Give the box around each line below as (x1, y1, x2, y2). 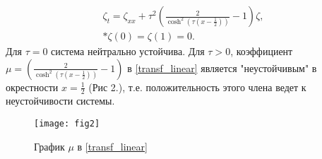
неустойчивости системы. (6, 93, 115, 108)
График (34, 139, 65, 153)
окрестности (6, 79, 59, 94)
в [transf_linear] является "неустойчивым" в (127, 60, 317, 75)
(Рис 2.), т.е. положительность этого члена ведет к (88, 79, 306, 94)
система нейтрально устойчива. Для (51, 44, 205, 59)
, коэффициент (230, 44, 293, 59)
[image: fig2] (34, 119, 100, 129)
